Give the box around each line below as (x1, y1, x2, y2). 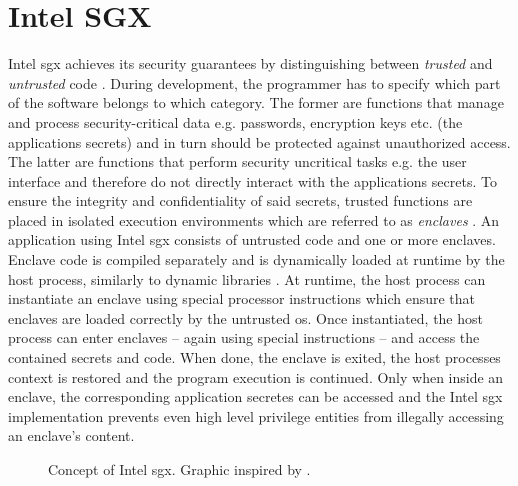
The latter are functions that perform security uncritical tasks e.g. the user (8, 151, 467, 172)
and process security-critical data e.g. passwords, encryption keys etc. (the (8, 111, 463, 132)
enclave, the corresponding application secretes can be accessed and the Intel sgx (8, 386, 503, 407)
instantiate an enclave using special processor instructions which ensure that (8, 288, 476, 309)
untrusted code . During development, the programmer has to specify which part (8, 72, 501, 93)
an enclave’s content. (8, 425, 135, 446)
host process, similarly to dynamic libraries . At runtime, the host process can (8, 268, 486, 289)
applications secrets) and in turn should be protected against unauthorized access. (8, 131, 511, 152)
